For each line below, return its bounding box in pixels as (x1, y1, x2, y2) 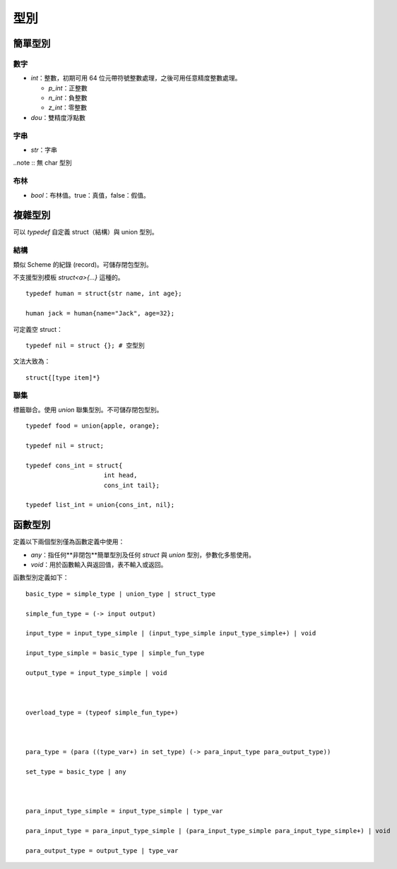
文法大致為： (13, 357, 51, 366)
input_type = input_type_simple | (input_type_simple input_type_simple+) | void (25, 629, 316, 637)
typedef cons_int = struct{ (25, 461, 123, 469)
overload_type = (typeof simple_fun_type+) (25, 708, 179, 717)
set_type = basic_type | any (25, 767, 126, 776)
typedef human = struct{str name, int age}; (25, 289, 183, 298)
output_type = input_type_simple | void (25, 669, 167, 677)
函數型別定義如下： (13, 573, 69, 582)
